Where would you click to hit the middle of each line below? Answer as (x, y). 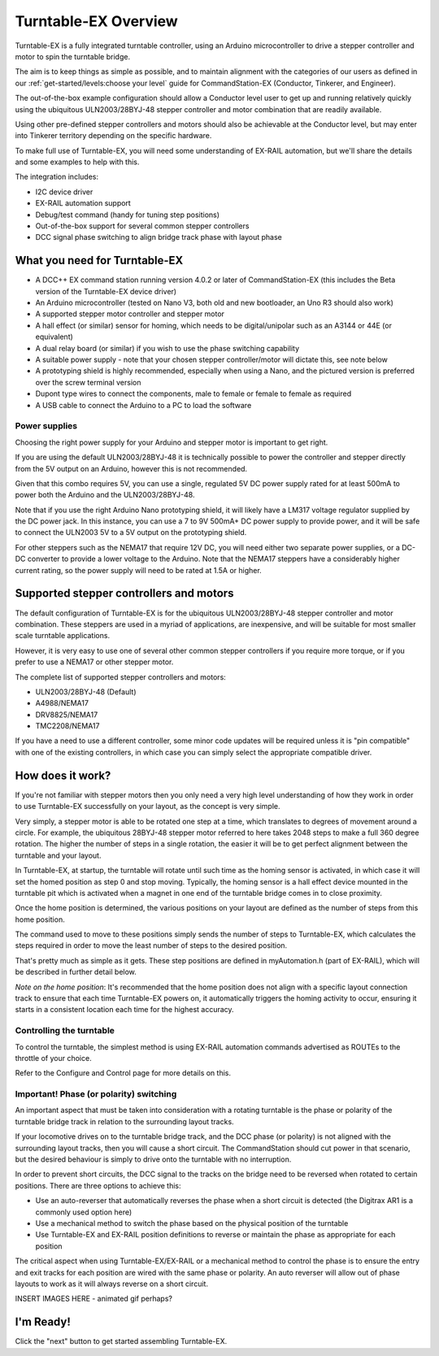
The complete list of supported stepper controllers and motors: (121, 677)
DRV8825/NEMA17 (67, 715)
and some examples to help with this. (77, 162)
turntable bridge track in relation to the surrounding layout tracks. (125, 1121)
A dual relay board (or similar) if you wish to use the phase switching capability (167, 348)
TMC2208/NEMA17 (67, 726)
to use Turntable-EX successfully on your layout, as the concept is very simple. (148, 806)
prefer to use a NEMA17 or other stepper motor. (94, 662)
